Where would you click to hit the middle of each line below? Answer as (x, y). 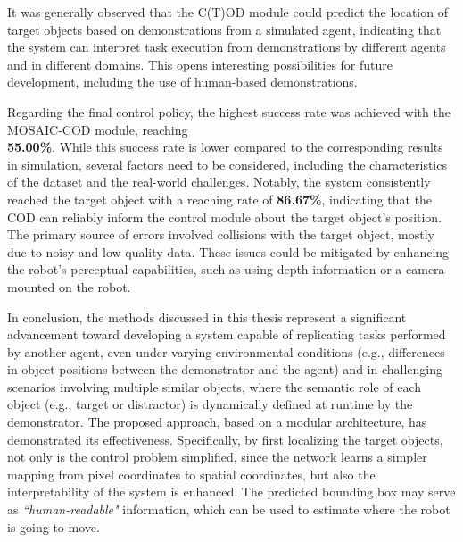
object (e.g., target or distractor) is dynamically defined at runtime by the (210, 404)
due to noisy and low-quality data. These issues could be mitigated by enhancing (228, 251)
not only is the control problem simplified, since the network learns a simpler (217, 457)
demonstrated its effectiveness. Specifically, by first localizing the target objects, (225, 439)
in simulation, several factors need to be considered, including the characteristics (227, 164)
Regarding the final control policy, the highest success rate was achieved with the (229, 111)
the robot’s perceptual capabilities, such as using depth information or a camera (226, 269)
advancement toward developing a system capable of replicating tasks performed (227, 334)
